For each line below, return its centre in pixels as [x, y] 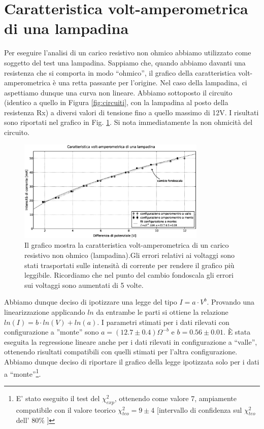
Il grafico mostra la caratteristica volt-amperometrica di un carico [127, 245]
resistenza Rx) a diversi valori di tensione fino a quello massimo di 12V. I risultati [131, 112]
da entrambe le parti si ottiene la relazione [162, 311]
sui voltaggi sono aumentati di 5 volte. [84, 285]
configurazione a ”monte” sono [52, 332]
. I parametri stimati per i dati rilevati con [163, 322]
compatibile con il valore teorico [66, 409]
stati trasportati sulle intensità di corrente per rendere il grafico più [129, 265]
